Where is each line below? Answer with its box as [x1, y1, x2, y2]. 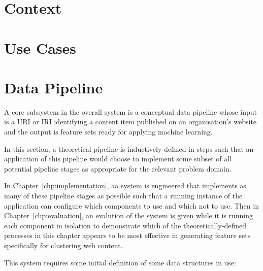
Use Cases [4, 37, 77, 58]
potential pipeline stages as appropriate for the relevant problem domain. [4, 163, 232, 174]
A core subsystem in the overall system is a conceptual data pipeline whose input [4, 106, 257, 117]
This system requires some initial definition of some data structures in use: [4, 257, 236, 267]
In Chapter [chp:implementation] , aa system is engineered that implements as [4, 180, 246, 191]
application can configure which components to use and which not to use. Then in [4, 200, 259, 211]
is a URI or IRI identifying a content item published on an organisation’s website [4, 116, 257, 127]
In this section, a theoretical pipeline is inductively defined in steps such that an [4, 143, 254, 154]
